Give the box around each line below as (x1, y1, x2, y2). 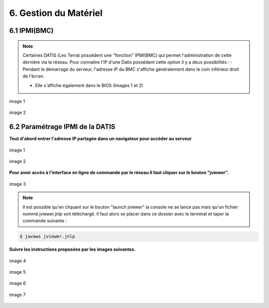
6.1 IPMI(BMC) (9, 26, 54, 35)
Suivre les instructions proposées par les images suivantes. (9, 246, 136, 252)
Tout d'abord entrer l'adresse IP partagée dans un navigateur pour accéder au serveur (9, 136, 192, 142)
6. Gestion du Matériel (9, 7, 103, 18)
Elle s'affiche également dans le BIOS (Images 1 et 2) (35, 82, 143, 88)
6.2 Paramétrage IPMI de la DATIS (9, 122, 116, 131)
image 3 (9, 181, 26, 187)
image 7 (9, 292, 26, 298)
